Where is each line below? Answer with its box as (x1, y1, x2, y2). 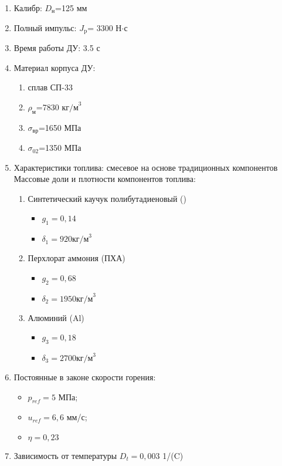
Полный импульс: (13, 21, 77, 33)
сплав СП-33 (28, 81, 73, 93)
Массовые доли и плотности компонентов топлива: (13, 173, 196, 185)
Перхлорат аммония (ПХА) (28, 252, 125, 264)
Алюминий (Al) (28, 311, 84, 323)
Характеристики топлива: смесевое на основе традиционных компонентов (13, 161, 278, 173)
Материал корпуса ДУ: (13, 61, 96, 73)
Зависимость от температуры (13, 450, 117, 462)
